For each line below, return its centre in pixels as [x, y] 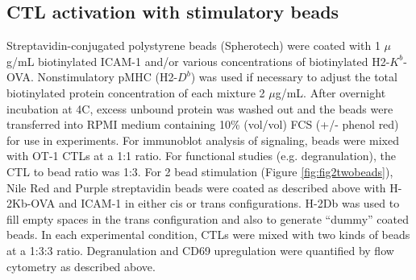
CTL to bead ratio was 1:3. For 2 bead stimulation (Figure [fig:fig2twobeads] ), [200, 171]
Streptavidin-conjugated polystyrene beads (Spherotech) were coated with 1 [193, 45]
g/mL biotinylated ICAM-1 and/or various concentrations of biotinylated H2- [198, 61]
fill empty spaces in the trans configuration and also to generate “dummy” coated [208, 218]
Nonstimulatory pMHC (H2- [108, 77]
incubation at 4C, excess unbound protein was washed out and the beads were [200, 108]
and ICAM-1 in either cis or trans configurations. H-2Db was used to [229, 203]
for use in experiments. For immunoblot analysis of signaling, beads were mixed [203, 140]
